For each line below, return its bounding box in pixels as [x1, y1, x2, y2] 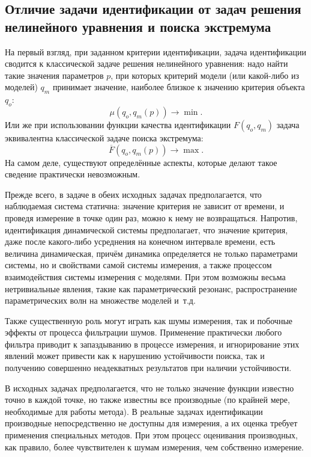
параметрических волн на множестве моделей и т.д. [5, 294, 196, 307]
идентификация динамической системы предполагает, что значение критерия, [5, 223, 288, 236]
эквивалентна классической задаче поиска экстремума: [5, 131, 204, 144]
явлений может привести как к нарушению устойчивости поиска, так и [5, 349, 265, 362]
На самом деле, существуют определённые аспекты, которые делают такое [5, 156, 277, 168]
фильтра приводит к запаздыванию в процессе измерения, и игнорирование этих [5, 337, 300, 350]
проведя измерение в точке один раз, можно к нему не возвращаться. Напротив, [5, 211, 298, 224]
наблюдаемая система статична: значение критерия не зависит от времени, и [5, 200, 285, 212]
